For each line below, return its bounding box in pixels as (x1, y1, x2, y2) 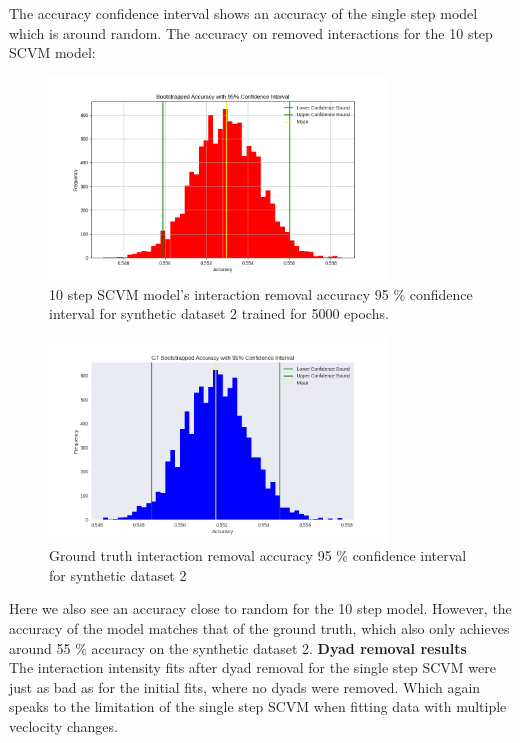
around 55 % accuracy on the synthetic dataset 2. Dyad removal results (9, 637, 467, 658)
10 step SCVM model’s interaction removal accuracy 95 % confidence (49, 283, 473, 304)
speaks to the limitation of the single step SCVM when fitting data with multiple (9, 696, 507, 717)
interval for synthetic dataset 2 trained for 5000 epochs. (49, 303, 389, 324)
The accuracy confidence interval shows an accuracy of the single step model (9, 3, 478, 23)
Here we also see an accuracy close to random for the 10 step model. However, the (9, 598, 512, 619)
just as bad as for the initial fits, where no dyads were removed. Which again (9, 676, 481, 697)
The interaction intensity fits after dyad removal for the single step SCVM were (9, 657, 496, 678)
